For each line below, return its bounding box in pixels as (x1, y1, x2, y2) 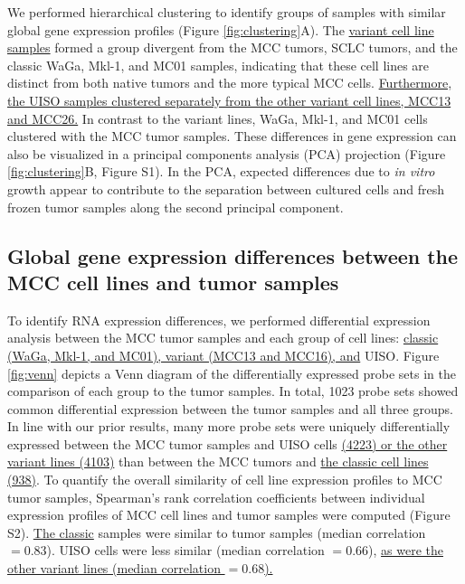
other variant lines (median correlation (7, 559, 221, 578)
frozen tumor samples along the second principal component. (7, 197, 344, 216)
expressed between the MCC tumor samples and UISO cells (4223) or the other (7, 434, 448, 453)
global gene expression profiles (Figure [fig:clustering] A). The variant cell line (7, 20, 434, 39)
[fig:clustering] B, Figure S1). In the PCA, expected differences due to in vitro (7, 162, 435, 181)
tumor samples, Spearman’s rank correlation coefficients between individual (7, 487, 425, 506)
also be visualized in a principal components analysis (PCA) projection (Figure (7, 144, 446, 163)
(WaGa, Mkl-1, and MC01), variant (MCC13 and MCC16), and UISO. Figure (7, 345, 440, 364)
